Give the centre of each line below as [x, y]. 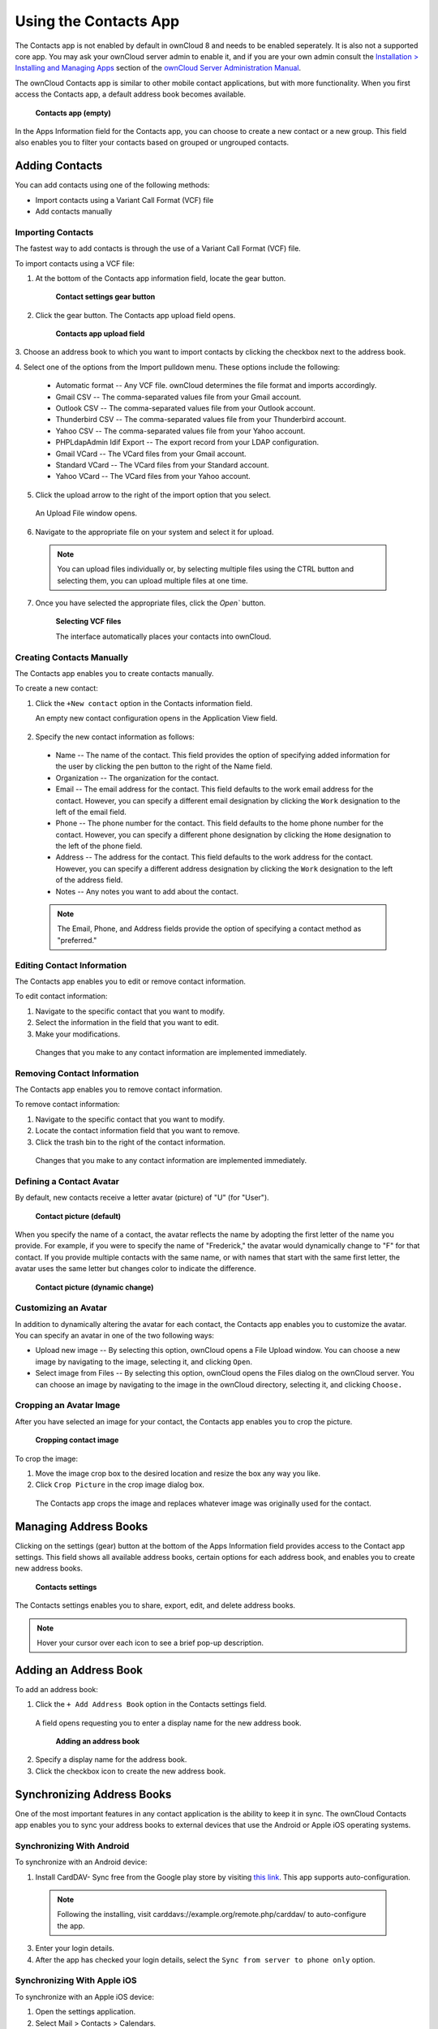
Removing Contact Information [77, 1073]
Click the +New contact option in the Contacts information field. [144, 703]
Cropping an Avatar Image [68, 1406]
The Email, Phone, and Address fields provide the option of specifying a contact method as [209, 928]
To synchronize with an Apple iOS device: [84, 1997]
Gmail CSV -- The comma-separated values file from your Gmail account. [178, 397]
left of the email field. [91, 812]
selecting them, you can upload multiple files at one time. [152, 580]
